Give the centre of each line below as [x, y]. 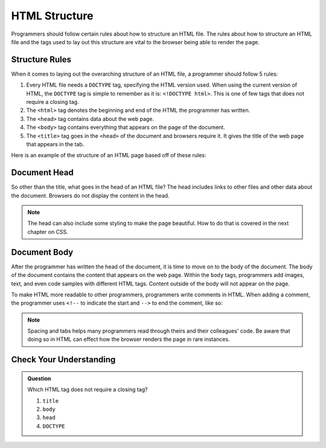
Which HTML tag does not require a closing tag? [88, 389]
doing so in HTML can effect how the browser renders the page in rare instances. [129, 339]
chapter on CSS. [48, 232]
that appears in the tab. [55, 144]
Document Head [42, 173]
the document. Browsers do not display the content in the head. [90, 195]
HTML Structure [52, 16]
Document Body [42, 252]
